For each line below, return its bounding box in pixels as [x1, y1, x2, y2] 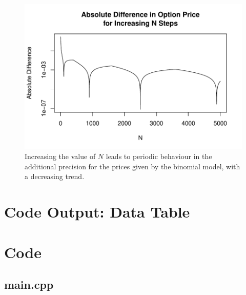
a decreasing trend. [25, 171, 85, 182]
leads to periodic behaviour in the [106, 151, 212, 162]
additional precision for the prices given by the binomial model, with [25, 161, 240, 171]
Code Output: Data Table [4, 201, 190, 222]
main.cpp [4, 277, 54, 292]
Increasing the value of [25, 151, 96, 162]
